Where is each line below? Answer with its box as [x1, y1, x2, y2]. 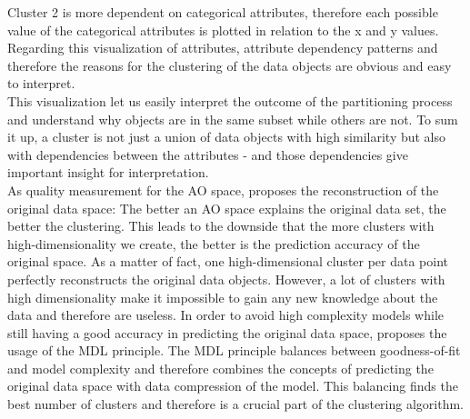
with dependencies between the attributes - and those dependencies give [7, 145, 408, 164]
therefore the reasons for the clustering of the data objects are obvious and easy [7, 55, 452, 75]
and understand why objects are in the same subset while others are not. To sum [7, 109, 458, 128]
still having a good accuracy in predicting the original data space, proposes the [7, 323, 447, 342]
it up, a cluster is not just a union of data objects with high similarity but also [7, 127, 446, 146]
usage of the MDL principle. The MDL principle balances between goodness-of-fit [7, 341, 461, 360]
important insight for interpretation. [7, 163, 209, 182]
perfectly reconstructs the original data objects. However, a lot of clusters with [7, 269, 445, 288]
